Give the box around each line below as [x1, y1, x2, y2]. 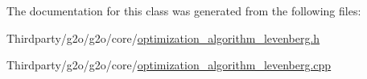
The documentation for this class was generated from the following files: [6, 2, 361, 19]
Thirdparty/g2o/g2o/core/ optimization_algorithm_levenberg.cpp [6, 56, 332, 73]
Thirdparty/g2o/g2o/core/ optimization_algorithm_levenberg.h [6, 29, 320, 46]
